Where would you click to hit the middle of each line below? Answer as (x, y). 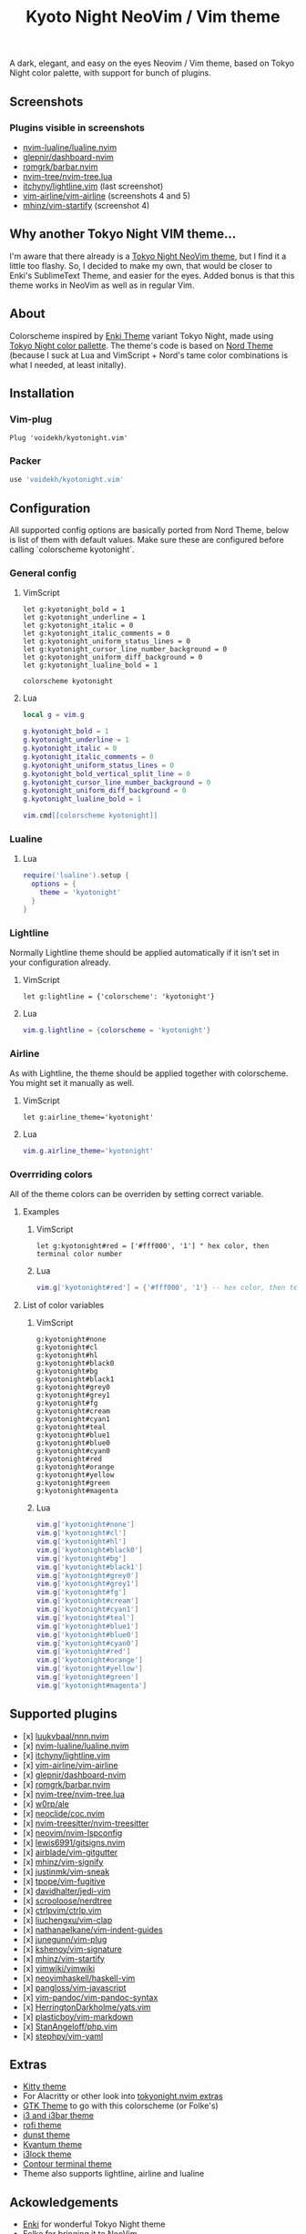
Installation (42, 393)
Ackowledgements (64, 2202)
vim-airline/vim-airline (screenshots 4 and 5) (107, 195)
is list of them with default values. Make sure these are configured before (147, 540)
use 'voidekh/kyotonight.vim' (67, 480)
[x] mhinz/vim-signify (63, 1861)
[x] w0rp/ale (46, 1804)
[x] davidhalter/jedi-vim (66, 1891)
